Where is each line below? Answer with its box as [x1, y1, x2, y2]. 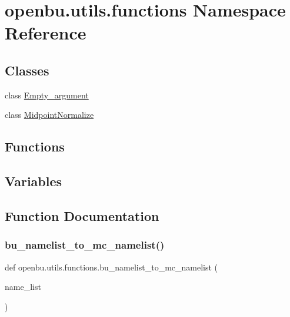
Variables [5, 172, 62, 190]
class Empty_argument [5, 88, 89, 101]
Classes [5, 61, 49, 79]
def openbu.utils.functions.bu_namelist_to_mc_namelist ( [5, 260, 218, 273]
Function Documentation [5, 206, 159, 224]
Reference [5, 21, 86, 45]
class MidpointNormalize [5, 108, 94, 121]
